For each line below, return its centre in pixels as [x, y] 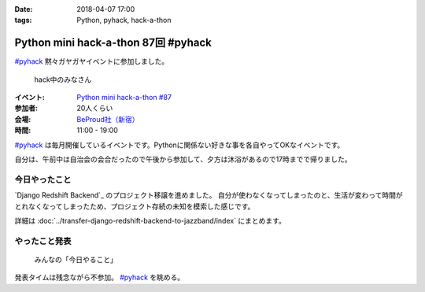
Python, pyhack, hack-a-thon [124, 20]
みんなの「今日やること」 [76, 259]
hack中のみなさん [63, 79]
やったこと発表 [43, 241]
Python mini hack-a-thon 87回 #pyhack [113, 43]
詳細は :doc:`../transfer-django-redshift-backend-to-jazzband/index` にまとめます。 [150, 220]
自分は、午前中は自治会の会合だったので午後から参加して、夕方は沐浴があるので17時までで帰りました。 [183, 159]
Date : [24, 9]
